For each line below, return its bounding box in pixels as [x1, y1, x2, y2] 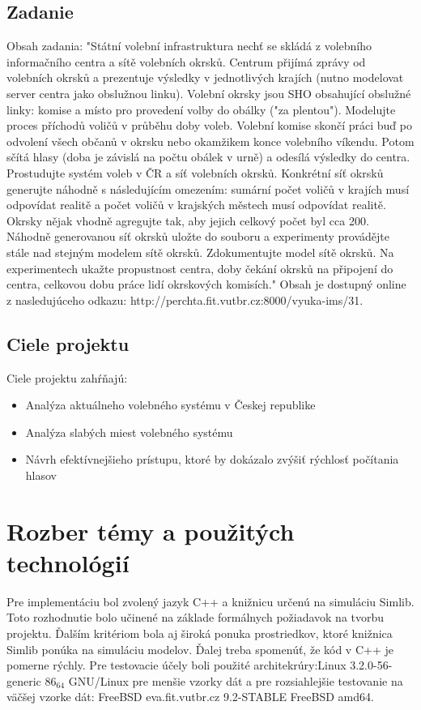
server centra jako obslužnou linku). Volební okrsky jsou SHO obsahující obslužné [6, 84, 411, 101]
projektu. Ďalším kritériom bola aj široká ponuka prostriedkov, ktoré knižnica [6, 624, 393, 641]
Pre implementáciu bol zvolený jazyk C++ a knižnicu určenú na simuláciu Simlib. [6, 592, 415, 609]
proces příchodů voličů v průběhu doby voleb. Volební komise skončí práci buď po [6, 117, 412, 134]
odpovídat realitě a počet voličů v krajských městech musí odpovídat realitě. [6, 196, 386, 213]
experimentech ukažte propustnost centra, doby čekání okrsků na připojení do [6, 259, 393, 276]
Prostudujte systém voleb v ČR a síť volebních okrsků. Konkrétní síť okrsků [6, 164, 384, 181]
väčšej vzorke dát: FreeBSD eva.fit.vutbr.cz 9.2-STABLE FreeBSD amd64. [6, 688, 374, 705]
